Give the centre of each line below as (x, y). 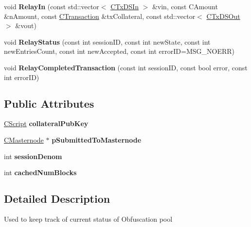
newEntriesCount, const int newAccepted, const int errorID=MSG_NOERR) (119, 51)
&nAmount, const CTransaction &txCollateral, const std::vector (100, 16)
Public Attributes (49, 103)
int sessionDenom (33, 156)
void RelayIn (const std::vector (52, 6)
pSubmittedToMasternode (97, 139)
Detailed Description (57, 199)
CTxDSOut (223, 16)
